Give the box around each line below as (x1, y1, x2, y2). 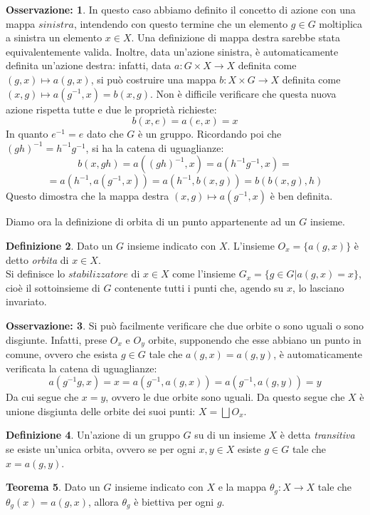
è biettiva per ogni (134, 494, 214, 509)
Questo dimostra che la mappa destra (6, 188, 169, 203)
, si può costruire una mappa (90, 71, 216, 86)
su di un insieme (194, 427, 265, 442)
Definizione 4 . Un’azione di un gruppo (6, 427, 180, 442)
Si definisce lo (6, 266, 65, 281)
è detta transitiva (280, 427, 355, 442)
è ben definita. (270, 188, 333, 203)
